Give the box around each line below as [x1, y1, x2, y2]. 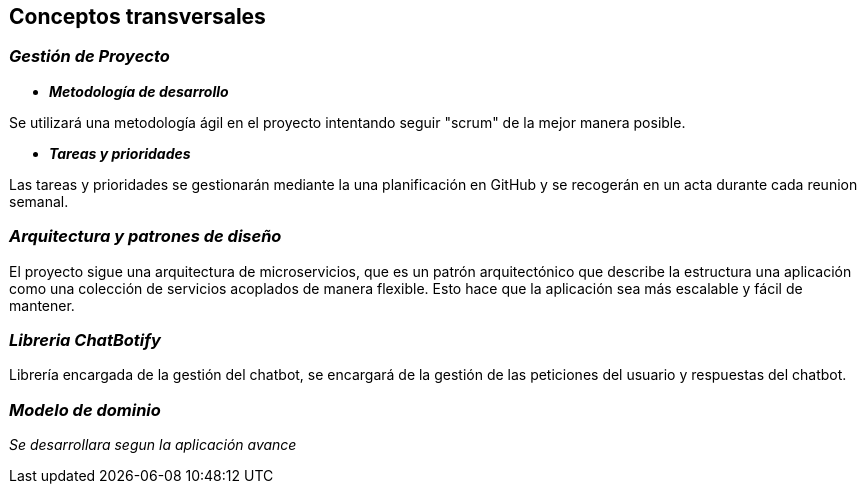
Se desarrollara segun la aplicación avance [9, 436, 297, 454]
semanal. [9, 192, 69, 210]
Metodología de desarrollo [49, 82, 229, 100]
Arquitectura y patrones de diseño [9, 226, 282, 247]
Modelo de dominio [9, 399, 161, 420]
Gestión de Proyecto [9, 46, 170, 67]
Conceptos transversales [9, 4, 266, 29]
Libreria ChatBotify [9, 329, 161, 350]
